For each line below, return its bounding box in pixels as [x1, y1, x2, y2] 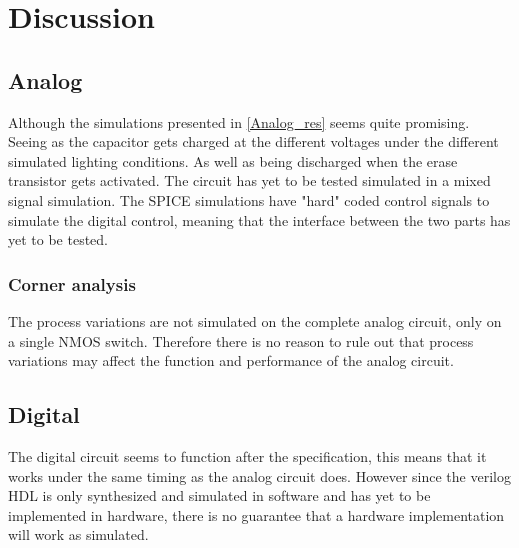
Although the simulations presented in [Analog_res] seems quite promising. [8, 111, 470, 132]
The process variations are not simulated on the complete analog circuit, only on [8, 310, 502, 331]
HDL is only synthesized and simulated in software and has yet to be [8, 485, 431, 506]
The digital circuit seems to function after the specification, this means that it [8, 445, 487, 466]
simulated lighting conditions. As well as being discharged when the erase [8, 150, 458, 171]
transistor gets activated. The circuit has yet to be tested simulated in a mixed [8, 170, 491, 191]
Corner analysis [8, 271, 136, 296]
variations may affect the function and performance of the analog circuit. [8, 350, 454, 371]
